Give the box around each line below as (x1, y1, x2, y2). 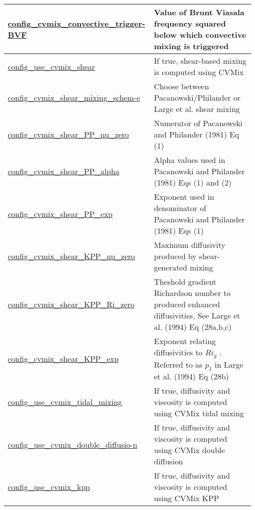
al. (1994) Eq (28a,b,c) (154, 321, 232, 332)
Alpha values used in (154, 154, 226, 165)
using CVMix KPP (154, 492, 219, 504)
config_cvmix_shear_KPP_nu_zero (8, 250, 135, 262)
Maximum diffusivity (154, 239, 226, 250)
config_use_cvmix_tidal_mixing (8, 396, 122, 408)
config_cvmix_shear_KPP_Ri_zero (8, 298, 135, 310)
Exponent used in (154, 191, 214, 202)
